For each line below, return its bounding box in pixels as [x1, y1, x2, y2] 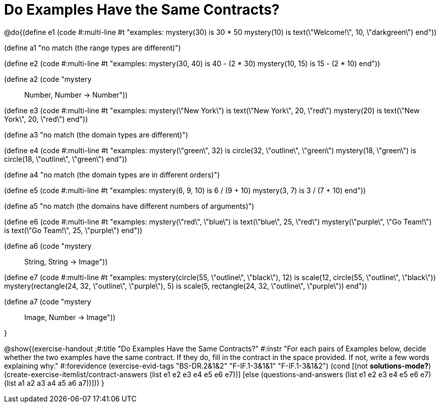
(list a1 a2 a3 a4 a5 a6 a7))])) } [4, 378, 105, 387]
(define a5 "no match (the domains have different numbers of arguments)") [4, 201, 254, 210]
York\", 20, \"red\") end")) [4, 114, 88, 123]
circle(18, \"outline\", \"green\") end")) [4, 154, 127, 163]
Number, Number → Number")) [24, 90, 128, 99]
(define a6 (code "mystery [4, 241, 92, 250]
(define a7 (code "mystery [4, 297, 92, 306]
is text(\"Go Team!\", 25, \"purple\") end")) [4, 225, 143, 235]
